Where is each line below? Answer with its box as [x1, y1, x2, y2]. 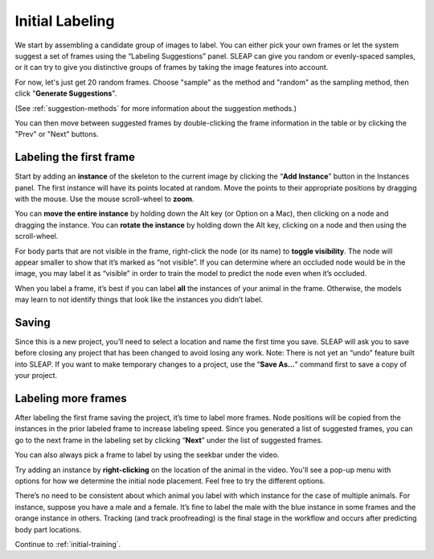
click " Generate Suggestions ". [14, 88, 117, 98]
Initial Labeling [14, 12, 115, 30]
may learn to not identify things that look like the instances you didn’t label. [14, 294, 263, 305]
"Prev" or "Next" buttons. [14, 129, 100, 139]
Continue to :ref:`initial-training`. [14, 539, 121, 549]
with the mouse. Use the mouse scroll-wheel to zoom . [14, 194, 194, 203]
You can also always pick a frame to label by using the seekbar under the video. [14, 450, 280, 460]
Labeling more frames [14, 391, 128, 405]
